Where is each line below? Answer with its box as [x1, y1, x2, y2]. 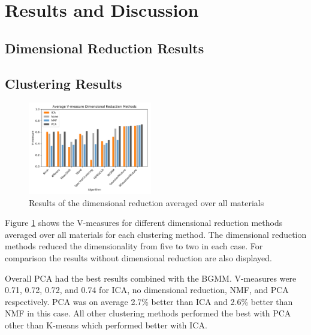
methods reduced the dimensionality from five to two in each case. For [5, 240, 263, 252]
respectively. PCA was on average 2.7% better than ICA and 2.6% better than [5, 295, 293, 307]
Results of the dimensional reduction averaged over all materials [29, 196, 264, 209]
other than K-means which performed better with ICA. [5, 318, 207, 331]
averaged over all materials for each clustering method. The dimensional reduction [5, 228, 307, 240]
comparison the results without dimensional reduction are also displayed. [5, 251, 272, 264]
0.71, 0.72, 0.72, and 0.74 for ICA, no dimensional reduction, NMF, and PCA [5, 283, 289, 296]
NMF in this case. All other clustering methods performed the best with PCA [5, 307, 291, 319]
